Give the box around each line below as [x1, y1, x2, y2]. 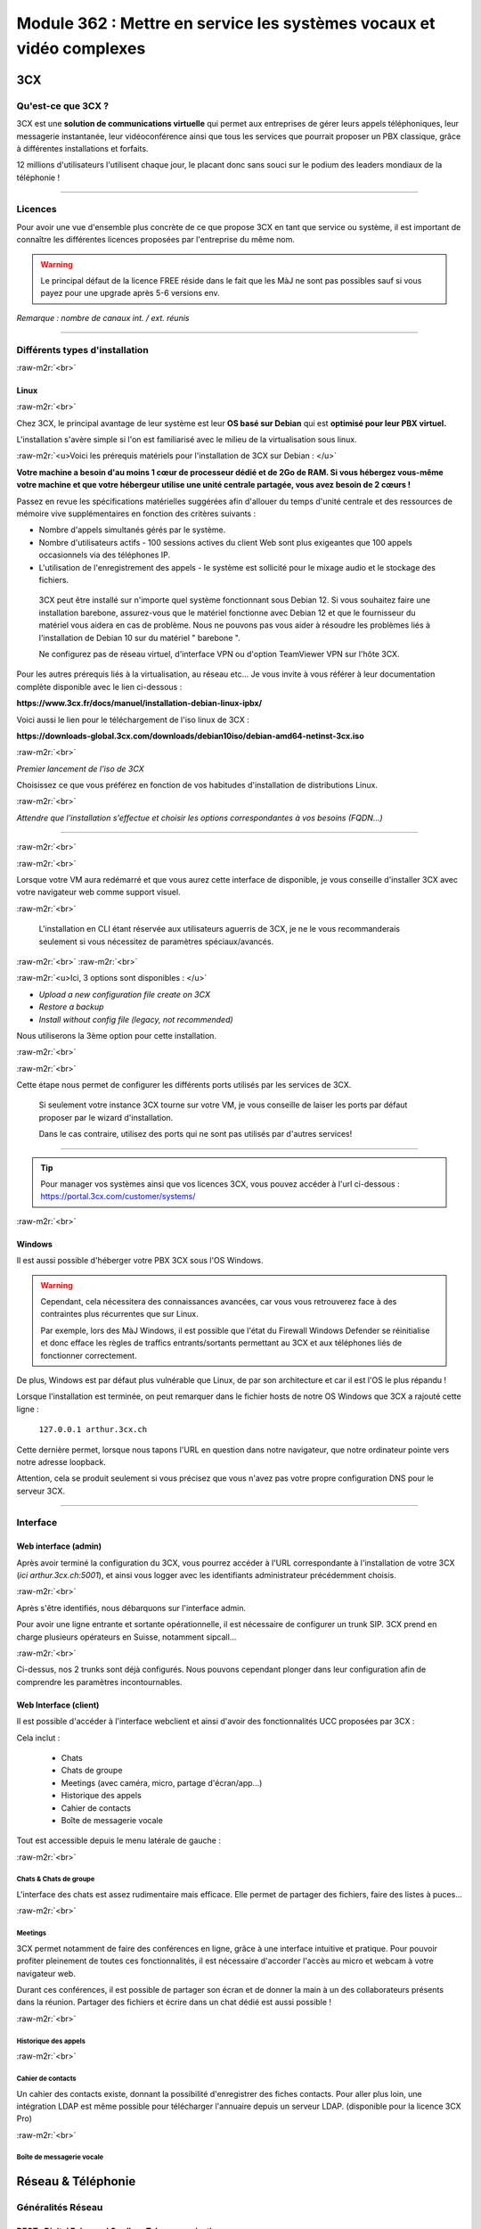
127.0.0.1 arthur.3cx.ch [38, 1425, 147, 1435]
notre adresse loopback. [16, 1456, 106, 1467]
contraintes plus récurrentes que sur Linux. [40, 1309, 200, 1320]
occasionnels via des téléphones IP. [38, 549, 171, 561]
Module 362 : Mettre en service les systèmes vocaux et [16, 13, 436, 33]
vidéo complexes [16, 38, 146, 58]
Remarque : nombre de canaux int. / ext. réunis [16, 312, 190, 323]
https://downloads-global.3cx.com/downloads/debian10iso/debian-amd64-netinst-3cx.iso [16, 730, 364, 741]
